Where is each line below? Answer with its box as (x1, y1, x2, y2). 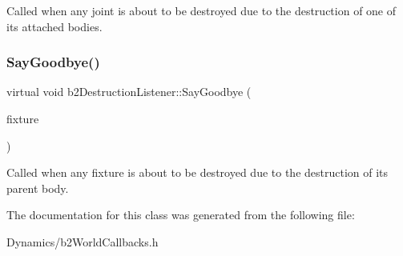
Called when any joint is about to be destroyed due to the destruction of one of (6, 2, 397, 18)
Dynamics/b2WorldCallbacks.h (6, 233, 159, 250)
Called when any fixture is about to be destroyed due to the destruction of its (6, 164, 389, 181)
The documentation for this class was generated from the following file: (6, 206, 355, 223)
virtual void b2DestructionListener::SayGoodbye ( (6, 83, 252, 100)
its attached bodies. (6, 18, 103, 34)
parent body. (6, 179, 69, 196)
